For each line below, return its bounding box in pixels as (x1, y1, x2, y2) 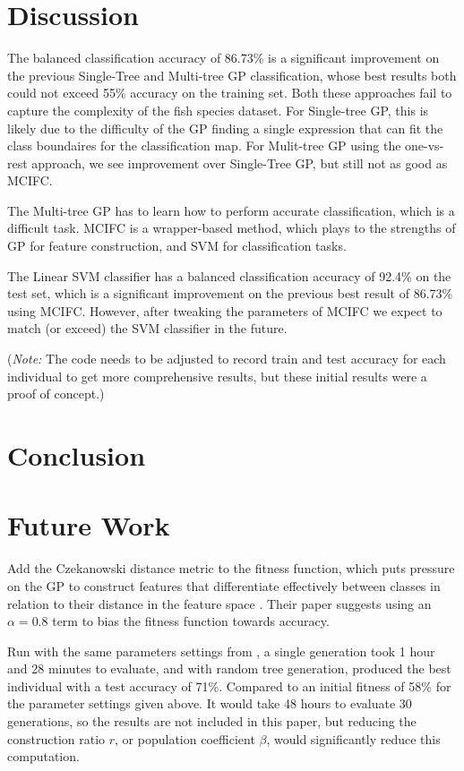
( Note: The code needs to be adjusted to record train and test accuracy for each (7, 349, 446, 368)
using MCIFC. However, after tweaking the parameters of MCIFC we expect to (7, 301, 443, 320)
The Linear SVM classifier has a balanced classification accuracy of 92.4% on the (7, 266, 451, 285)
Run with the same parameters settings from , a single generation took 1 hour (7, 641, 435, 660)
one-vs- (405, 136, 444, 155)
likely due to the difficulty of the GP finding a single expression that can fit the (7, 118, 443, 137)
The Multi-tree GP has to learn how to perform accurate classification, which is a (7, 201, 455, 219)
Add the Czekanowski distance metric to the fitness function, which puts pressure (7, 559, 455, 578)
